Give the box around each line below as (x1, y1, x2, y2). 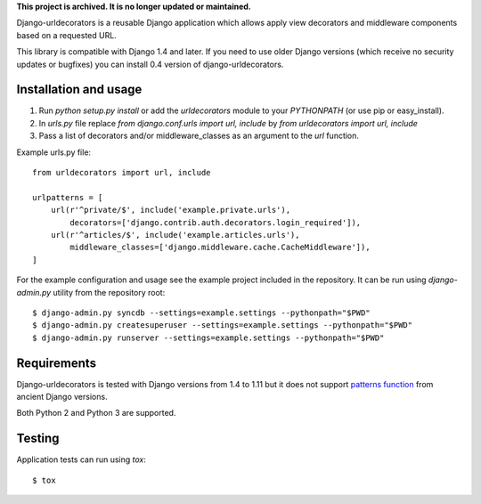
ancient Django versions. (16, 392, 108, 402)
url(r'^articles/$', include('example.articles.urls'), (50, 230, 300, 240)
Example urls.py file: (16, 147, 92, 158)
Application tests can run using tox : (16, 454, 146, 465)
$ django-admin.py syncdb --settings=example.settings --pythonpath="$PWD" (32, 307, 371, 318)
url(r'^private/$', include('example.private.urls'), (50, 205, 291, 215)
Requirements (16, 355, 97, 370)
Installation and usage (16, 82, 143, 97)
